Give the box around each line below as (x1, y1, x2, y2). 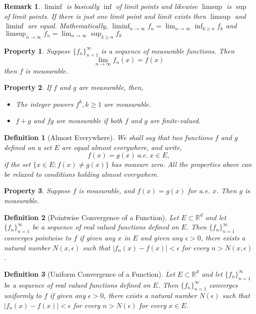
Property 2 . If (4, 82, 52, 92)
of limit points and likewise (116, 1, 198, 11)
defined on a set (4, 142, 52, 152)
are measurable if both (56, 115, 123, 126)
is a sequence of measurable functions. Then (101, 45, 235, 56)
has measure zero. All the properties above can (111, 159, 252, 169)
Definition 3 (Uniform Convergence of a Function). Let (4, 268, 175, 279)
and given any (140, 232, 183, 242)
